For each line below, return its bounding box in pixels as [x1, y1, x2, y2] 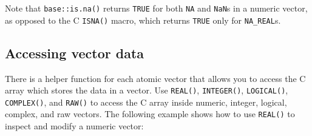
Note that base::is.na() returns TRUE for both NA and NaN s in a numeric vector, [5, 2, 308, 14]
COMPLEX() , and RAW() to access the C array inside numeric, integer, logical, [5, 95, 287, 108]
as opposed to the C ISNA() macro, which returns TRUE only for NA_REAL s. [5, 13, 281, 26]
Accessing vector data [5, 43, 144, 62]
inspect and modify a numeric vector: [5, 120, 144, 132]
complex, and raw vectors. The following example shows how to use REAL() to [5, 107, 295, 120]
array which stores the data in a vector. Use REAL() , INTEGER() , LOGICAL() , [5, 84, 288, 97]
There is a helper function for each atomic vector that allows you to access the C [5, 72, 306, 84]
